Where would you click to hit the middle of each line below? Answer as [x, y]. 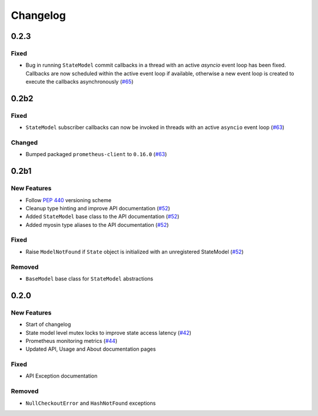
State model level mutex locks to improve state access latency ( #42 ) [108, 332]
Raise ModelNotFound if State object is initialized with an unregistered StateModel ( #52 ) [135, 252]
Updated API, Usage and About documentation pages [91, 349]
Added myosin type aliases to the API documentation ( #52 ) [97, 224]
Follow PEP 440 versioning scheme [69, 200]
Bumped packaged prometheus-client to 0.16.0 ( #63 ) [96, 154]
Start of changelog [48, 325]
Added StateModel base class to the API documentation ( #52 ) [102, 217]
